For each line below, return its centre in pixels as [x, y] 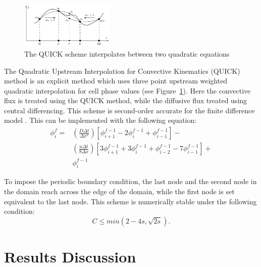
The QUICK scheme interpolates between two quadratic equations [127, 53]
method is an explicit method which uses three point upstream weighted [116, 81]
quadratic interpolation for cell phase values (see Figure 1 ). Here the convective [127, 90]
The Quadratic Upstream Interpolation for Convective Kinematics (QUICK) [122, 71]
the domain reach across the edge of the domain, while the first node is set [119, 191]
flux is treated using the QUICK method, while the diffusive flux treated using [126, 100]
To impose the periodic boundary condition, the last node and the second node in [130, 181]
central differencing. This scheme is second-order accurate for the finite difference [129, 110]
